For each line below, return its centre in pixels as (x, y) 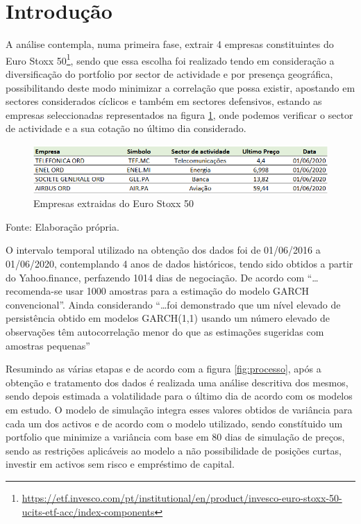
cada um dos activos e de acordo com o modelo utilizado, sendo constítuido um (174, 423)
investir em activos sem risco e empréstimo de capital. (120, 464)
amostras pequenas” (48, 345)
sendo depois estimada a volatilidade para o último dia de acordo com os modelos (179, 396)
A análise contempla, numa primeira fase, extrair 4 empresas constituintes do (170, 44)
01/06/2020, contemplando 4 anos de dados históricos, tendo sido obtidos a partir (179, 264)
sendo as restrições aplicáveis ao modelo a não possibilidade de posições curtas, (174, 450)
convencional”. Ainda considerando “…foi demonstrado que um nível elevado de (173, 304)
